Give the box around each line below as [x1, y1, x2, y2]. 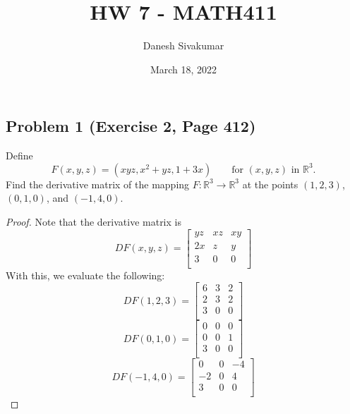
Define [6, 148, 33, 163]
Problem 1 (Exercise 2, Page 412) [6, 115, 256, 137]
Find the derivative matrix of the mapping [6, 176, 190, 191]
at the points [242, 176, 298, 191]
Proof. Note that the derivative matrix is [6, 214, 181, 229]
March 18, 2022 [150, 61, 217, 76]
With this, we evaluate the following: [6, 267, 165, 282]
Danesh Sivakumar [143, 38, 224, 53]
